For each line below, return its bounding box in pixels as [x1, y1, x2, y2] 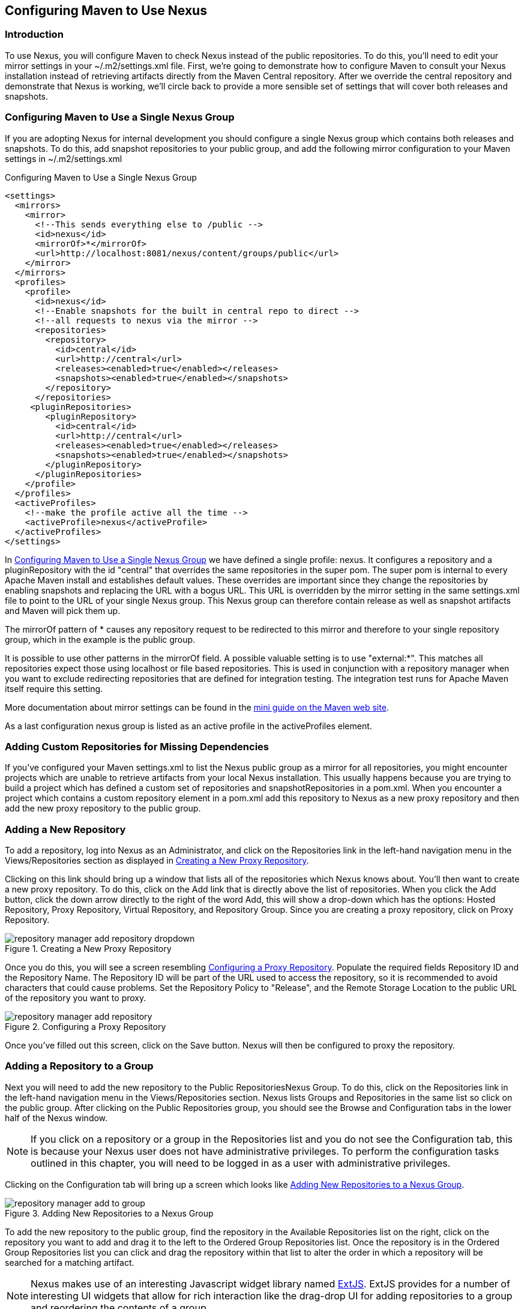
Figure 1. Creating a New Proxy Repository [5, 943, 172, 954]
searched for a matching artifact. [5, 1257, 134, 1268]
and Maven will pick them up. [5, 605, 121, 616]
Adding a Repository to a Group [5, 1060, 154, 1073]
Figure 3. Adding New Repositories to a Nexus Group [5, 1208, 214, 1218]
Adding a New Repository [5, 823, 126, 835]
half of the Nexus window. [5, 1112, 108, 1123]
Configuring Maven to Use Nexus [5, 3, 207, 18]
